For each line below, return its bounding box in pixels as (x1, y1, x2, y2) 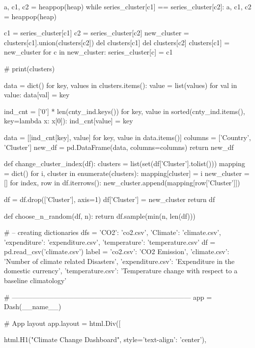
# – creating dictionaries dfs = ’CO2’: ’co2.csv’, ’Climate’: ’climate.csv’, (4, 227, 221, 237)
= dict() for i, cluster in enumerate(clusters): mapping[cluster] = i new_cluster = (4, 168, 250, 178)
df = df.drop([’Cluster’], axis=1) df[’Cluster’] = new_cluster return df (4, 194, 215, 204)
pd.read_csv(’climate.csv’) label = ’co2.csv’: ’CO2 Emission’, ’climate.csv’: (4, 246, 229, 257)
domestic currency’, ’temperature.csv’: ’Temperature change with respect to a (4, 265, 238, 276)
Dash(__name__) (4, 301, 61, 312)
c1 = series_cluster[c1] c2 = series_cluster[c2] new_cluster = (4, 28, 189, 38)
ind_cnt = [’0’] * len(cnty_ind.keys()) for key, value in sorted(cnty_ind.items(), (4, 106, 245, 116)
